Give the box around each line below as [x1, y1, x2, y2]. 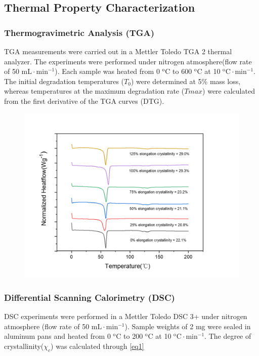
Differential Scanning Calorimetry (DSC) [4, 291, 175, 303]
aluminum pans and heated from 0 [4, 331, 111, 341]
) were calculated [202, 86, 255, 96]
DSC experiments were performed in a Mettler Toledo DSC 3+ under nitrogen [4, 311, 247, 321]
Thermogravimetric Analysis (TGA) [4, 26, 155, 38]
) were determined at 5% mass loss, [131, 75, 241, 86]
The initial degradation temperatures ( [4, 75, 124, 86]
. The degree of [204, 331, 251, 341]
